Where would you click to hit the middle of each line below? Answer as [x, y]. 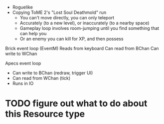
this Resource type [45, 114]
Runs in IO [23, 83]
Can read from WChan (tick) [41, 78]
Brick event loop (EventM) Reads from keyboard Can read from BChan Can [82, 48]
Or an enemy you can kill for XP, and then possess [72, 39]
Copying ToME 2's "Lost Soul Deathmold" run [59, 12]
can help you [33, 33]
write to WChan [21, 54]
